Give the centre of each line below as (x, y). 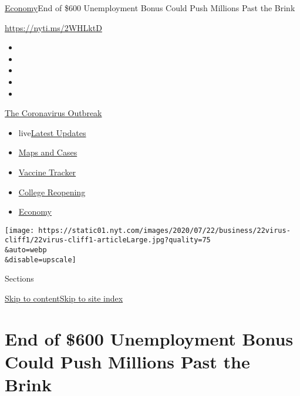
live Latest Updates (52, 132)
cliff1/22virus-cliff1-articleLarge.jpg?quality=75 (108, 240)
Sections (19, 278)
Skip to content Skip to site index (64, 298)
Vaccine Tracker (47, 172)
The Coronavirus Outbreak (53, 113)
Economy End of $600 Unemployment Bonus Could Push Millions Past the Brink (150, 8)
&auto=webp (26, 250)
